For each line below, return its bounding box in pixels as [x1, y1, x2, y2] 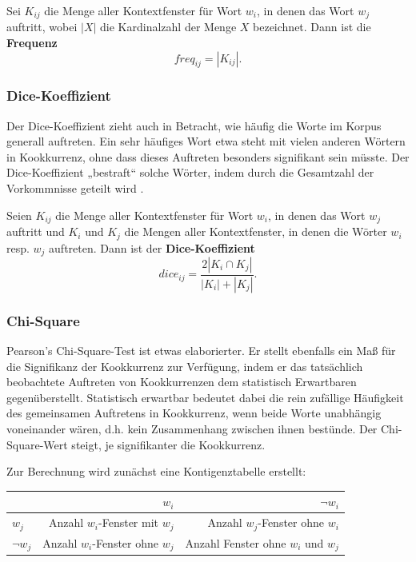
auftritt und [6, 223, 65, 240]
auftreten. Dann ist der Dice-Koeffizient [49, 239, 255, 256]
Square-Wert [6, 436, 68, 452]
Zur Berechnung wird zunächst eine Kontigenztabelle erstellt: [6, 463, 306, 480]
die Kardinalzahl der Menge [100, 18, 237, 35]
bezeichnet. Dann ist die [253, 18, 371, 35]
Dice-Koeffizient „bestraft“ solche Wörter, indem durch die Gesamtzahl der [6, 164, 374, 181]
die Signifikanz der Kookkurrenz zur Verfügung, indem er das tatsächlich [6, 357, 363, 374]
